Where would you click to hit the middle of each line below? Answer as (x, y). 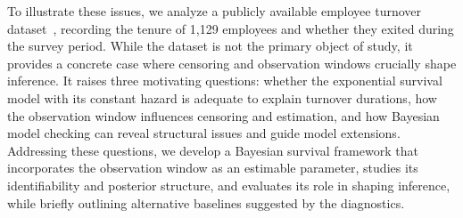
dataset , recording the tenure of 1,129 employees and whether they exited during (231, 28)
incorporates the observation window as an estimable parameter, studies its (213, 168)
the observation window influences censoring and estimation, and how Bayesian (223, 115)
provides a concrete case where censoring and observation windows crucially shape (232, 63)
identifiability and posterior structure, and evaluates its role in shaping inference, (229, 185)
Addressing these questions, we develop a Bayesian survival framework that (213, 150)
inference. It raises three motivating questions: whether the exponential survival (225, 81)
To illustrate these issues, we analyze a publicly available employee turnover (215, 11)
